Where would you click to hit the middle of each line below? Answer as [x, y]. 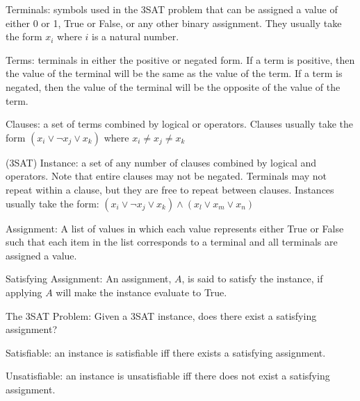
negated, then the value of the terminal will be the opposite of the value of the [173, 86]
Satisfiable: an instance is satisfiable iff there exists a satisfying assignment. [166, 352]
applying [24, 292]
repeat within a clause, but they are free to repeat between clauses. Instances [170, 189]
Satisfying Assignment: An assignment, [89, 279]
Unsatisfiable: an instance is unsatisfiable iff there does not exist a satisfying [168, 376]
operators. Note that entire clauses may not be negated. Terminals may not [166, 176]
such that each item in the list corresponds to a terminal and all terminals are [172, 242]
